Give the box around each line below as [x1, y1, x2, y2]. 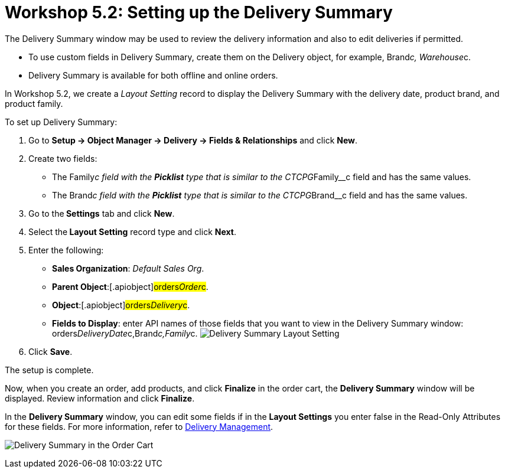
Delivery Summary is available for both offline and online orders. [28, 70, 278, 80]
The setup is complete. [5, 364, 94, 375]
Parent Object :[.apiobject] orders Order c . [52, 281, 208, 292]
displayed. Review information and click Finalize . [5, 393, 195, 403]
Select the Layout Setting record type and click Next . [28, 226, 236, 237]
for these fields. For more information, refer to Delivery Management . [5, 421, 273, 432]
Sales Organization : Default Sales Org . [52, 263, 204, 273]
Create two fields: [28, 153, 97, 164]
